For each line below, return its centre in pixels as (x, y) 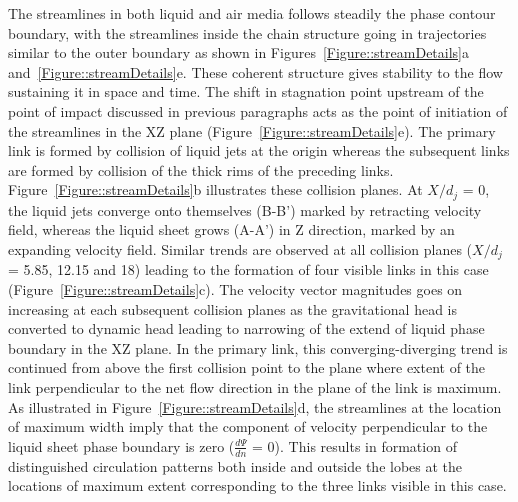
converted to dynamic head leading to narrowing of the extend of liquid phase (246, 328)
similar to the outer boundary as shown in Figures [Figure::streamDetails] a (238, 52)
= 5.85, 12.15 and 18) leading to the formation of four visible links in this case (248, 269)
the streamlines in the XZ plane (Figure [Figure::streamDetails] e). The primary (252, 130)
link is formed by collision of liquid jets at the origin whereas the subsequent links (259, 150)
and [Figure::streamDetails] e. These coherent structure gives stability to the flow (255, 71)
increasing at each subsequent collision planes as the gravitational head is (232, 308)
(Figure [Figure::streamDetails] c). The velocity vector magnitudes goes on (235, 289)
